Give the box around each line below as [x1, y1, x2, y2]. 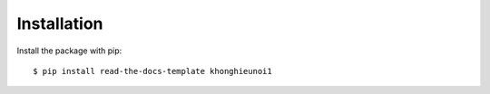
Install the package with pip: [16, 45, 122, 56]
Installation [16, 14, 103, 33]
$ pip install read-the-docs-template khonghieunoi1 [33, 66, 272, 76]
